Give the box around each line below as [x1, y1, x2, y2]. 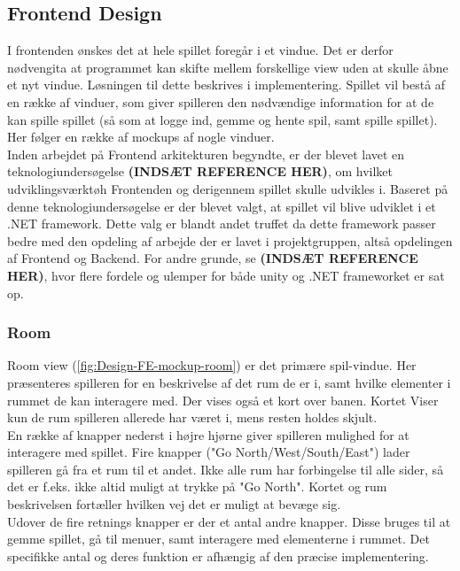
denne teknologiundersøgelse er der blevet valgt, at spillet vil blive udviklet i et [7, 197, 436, 215]
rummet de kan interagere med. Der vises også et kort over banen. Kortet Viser [7, 390, 439, 409]
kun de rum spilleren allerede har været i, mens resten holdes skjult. [7, 408, 378, 427]
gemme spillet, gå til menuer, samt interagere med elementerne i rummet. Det [7, 529, 430, 548]
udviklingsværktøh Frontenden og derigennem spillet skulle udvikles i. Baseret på [7, 179, 448, 197]
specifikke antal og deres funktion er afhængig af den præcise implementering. [7, 546, 429, 565]
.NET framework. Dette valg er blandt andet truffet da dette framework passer [7, 214, 436, 233]
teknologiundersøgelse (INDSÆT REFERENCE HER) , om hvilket [7, 162, 393, 181]
